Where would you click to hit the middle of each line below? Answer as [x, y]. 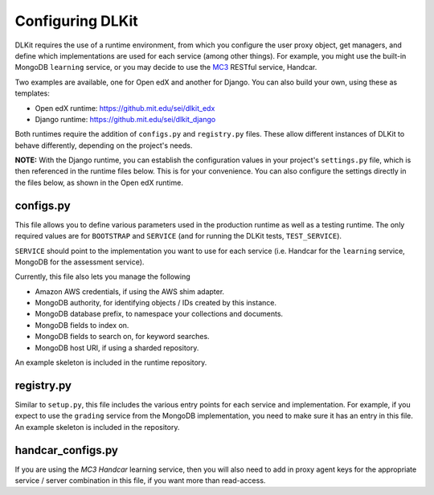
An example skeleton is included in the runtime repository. [111, 362]
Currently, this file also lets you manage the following [102, 276]
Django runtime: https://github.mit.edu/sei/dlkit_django [125, 119]
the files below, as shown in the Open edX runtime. [99, 182]
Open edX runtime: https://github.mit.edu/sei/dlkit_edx [125, 108]
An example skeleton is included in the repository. [97, 427]
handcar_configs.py [66, 450]
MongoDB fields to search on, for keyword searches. [122, 337]
